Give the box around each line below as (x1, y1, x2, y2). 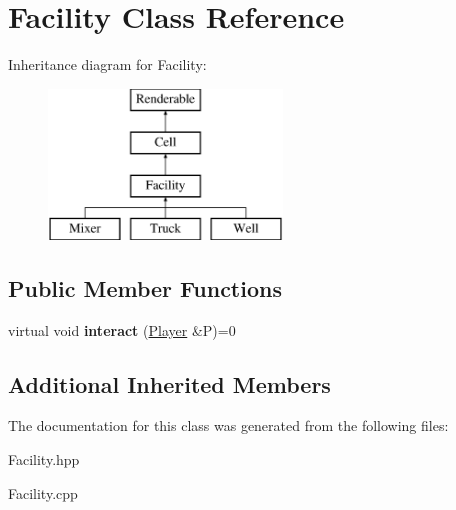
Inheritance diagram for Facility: (8, 54, 207, 75)
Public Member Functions (8, 272, 282, 303)
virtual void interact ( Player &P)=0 (8, 319, 236, 340)
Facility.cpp (8, 482, 78, 503)
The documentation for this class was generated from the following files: (8, 415, 449, 436)
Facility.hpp (8, 449, 80, 470)
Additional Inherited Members (8, 368, 331, 399)
